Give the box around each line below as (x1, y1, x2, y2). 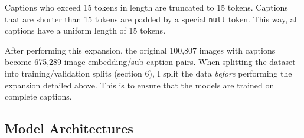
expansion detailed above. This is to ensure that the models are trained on (5, 78, 274, 91)
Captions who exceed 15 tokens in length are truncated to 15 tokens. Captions (5, 1, 288, 13)
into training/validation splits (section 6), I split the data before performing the (5, 67, 292, 80)
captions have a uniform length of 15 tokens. (5, 24, 166, 37)
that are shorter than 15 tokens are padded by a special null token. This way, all (5, 12, 299, 25)
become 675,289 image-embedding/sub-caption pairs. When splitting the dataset (5, 55, 296, 68)
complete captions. (5, 90, 72, 103)
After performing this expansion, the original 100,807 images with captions (5, 44, 276, 56)
